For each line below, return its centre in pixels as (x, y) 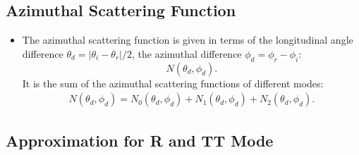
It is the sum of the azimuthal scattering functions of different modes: (173, 83)
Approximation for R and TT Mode (140, 140)
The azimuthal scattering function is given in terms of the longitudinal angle (188, 40)
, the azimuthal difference (187, 53)
